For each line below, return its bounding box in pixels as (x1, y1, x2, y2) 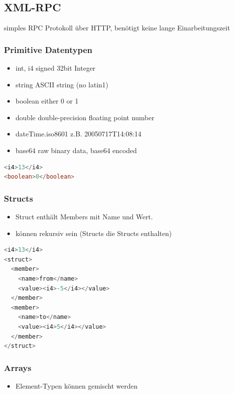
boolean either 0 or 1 (15, 96, 79, 106)
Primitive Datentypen (4, 43, 92, 55)
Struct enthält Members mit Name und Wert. (15, 211, 153, 221)
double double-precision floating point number (15, 112, 154, 122)
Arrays (4, 361, 31, 373)
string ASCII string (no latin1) (15, 79, 109, 89)
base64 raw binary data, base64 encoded (15, 145, 137, 155)
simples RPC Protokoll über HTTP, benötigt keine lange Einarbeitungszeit (4, 23, 230, 33)
